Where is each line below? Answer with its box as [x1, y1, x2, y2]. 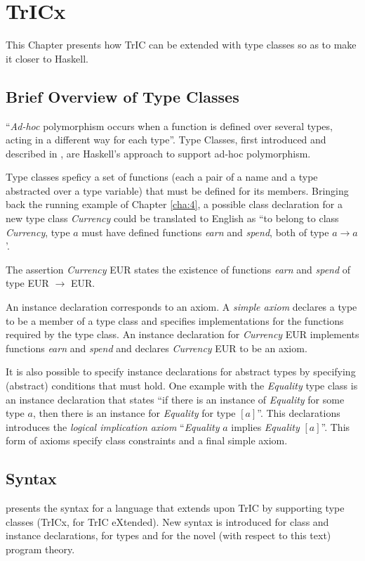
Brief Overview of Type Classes [6, 85, 239, 107]
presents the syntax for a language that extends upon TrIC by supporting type [6, 501, 345, 515]
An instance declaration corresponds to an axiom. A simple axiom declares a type [6, 299, 357, 314]
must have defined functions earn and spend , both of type [81, 224, 329, 239]
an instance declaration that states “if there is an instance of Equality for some [6, 392, 345, 406]
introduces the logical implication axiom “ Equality [6, 419, 220, 434]
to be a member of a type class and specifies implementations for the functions [6, 313, 344, 328]
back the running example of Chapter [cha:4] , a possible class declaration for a [6, 197, 343, 212]
